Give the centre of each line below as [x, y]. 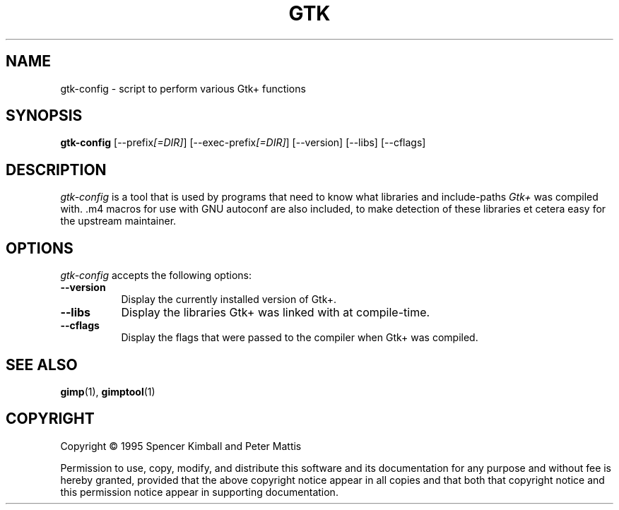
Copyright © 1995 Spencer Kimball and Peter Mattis [181, 446]
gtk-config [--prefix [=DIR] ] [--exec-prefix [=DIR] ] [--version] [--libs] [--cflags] [243, 143]
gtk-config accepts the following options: [156, 275]
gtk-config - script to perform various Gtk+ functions [183, 88]
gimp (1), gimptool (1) [108, 391]
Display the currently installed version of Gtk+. [229, 300]
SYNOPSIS [44, 116]
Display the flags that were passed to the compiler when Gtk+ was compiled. [300, 338]
